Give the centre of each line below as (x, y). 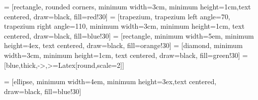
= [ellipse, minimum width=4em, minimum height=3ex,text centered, (110, 81)
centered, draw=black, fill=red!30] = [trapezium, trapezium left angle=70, (117, 16)
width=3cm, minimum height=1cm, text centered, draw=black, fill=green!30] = (126, 55)
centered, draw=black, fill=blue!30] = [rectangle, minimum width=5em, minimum (129, 35)
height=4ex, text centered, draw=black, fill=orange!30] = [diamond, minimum (124, 45)
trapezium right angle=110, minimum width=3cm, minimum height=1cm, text (124, 26)
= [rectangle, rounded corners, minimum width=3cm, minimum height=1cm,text (128, 6)
